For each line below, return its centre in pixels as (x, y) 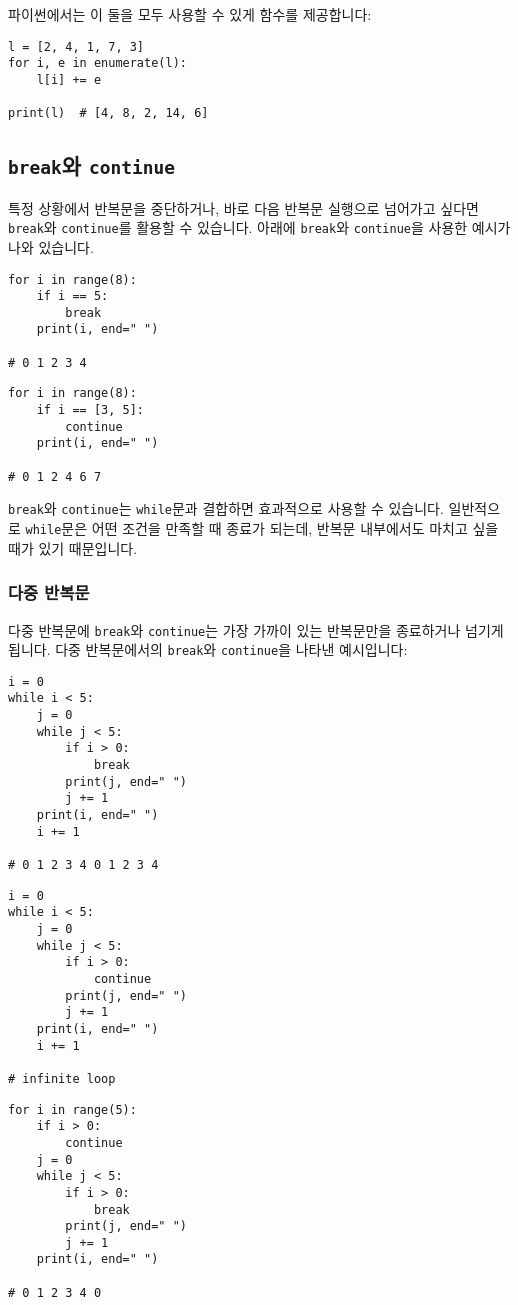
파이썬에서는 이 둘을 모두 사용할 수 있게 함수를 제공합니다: (190, 14)
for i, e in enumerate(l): (97, 63)
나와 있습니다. (51, 246)
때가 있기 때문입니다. (73, 547)
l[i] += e (69, 79)
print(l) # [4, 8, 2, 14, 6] (108, 113)
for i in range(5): (72, 1109)
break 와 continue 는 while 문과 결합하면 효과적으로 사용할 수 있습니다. (226, 508)
